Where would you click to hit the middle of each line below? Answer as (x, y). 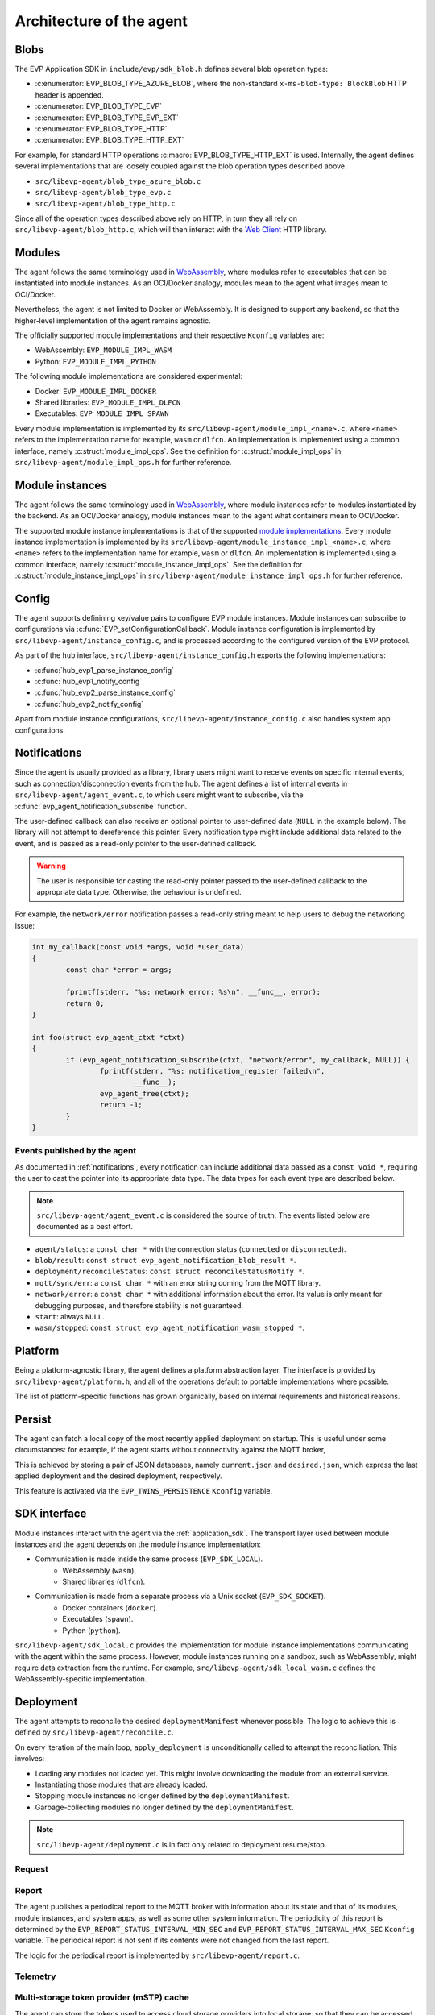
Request (31, 1869)
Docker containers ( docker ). (110, 1607)
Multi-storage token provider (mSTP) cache (102, 1997)
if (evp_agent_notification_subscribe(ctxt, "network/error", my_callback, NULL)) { (238, 1059)
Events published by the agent (76, 1151)
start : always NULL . (70, 1317)
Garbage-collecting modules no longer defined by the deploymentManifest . (164, 1807)
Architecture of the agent (101, 21)
